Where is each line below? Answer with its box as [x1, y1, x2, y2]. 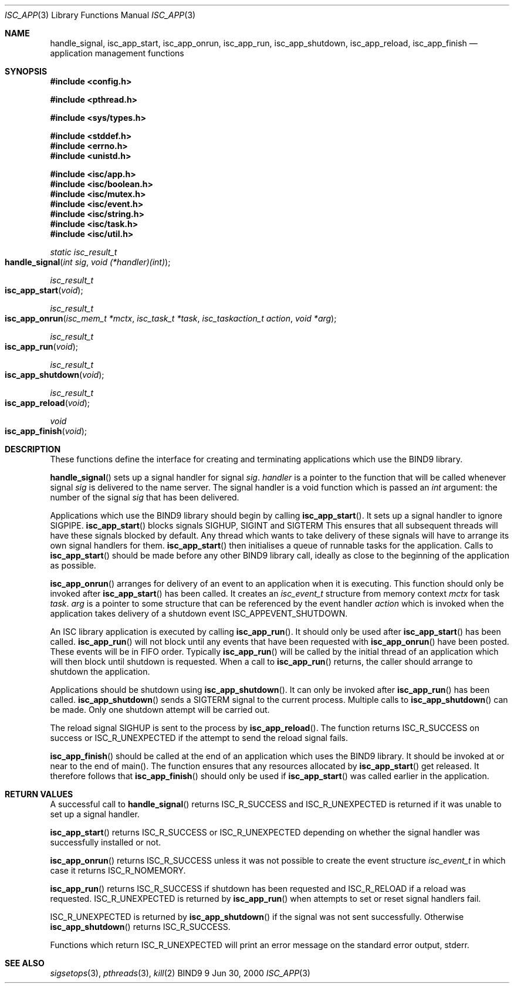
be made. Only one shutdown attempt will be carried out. [50, 705, 270, 715]
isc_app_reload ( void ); [5, 398, 90, 408]
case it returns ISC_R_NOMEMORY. [50, 865, 186, 875]
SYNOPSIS [5, 66, 48, 76]
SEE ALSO [5, 958, 45, 968]
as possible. [50, 560, 96, 570]
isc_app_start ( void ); [5, 285, 83, 295]
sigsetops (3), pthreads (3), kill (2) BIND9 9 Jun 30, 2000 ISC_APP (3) [50, 968, 310, 978]
